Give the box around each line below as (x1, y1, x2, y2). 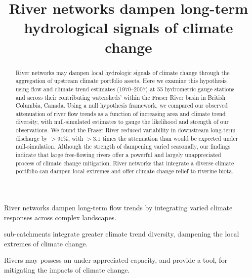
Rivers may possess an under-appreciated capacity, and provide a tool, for (4, 255, 227, 265)
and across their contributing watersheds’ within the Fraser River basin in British (15, 93, 226, 101)
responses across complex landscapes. (4, 212, 117, 222)
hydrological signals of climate (24, 17, 233, 38)
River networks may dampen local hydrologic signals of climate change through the (15, 68, 230, 77)
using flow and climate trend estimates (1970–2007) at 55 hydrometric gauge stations (15, 84, 235, 93)
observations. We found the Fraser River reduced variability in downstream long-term (15, 126, 236, 134)
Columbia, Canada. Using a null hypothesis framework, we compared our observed (15, 101, 228, 110)
